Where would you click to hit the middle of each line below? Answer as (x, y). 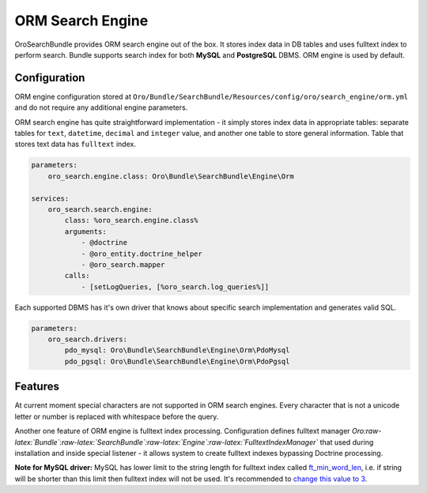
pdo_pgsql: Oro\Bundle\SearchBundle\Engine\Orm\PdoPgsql (177, 361)
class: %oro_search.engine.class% (131, 220)
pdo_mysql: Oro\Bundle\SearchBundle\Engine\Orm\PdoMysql (177, 350)
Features (37, 387)
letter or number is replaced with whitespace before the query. (117, 416)
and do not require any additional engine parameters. (101, 107)
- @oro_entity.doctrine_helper (142, 254)
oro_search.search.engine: (100, 209)
